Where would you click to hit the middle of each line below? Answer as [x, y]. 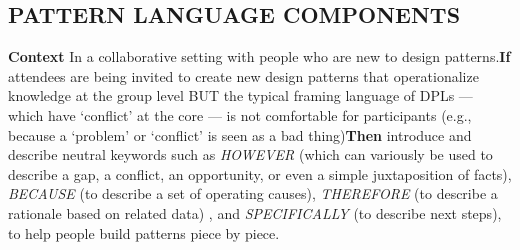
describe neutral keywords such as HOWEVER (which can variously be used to [250, 154]
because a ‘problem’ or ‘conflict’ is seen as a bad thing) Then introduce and [240, 134]
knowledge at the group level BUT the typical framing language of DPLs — [240, 95]
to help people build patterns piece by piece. [144, 232]
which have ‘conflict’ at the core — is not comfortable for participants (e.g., [240, 114]
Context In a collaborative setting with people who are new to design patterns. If [259, 56]
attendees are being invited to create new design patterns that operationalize [243, 75]
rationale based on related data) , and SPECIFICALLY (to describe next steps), [255, 212]
